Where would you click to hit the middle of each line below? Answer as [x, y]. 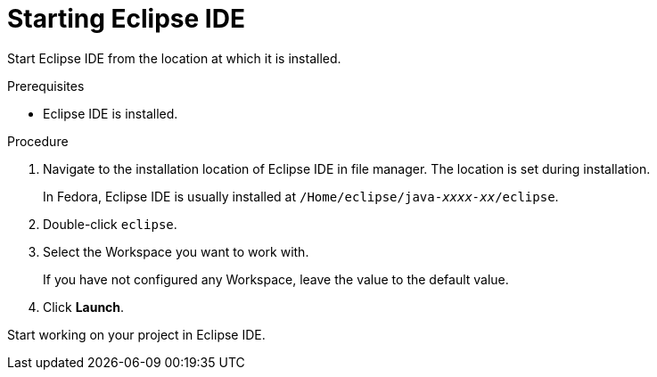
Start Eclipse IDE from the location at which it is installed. [174, 58]
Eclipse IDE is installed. [111, 113]
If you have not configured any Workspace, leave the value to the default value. [276, 279]
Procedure [38, 141]
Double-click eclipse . [110, 224]
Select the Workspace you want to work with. [176, 251]
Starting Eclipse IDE [126, 19]
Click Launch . [84, 307]
